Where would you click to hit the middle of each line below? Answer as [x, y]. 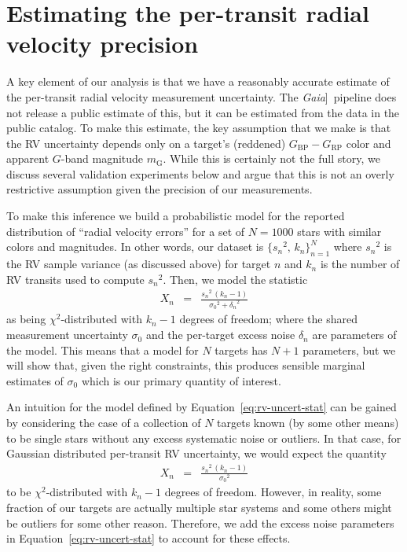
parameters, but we [349, 350]
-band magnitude [102, 158]
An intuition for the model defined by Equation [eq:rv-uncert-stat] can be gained [202, 407]
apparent [28, 158]
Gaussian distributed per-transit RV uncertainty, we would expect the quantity [196, 453]
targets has [241, 350]
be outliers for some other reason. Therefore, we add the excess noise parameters [200, 523]
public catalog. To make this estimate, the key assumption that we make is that [199, 128]
